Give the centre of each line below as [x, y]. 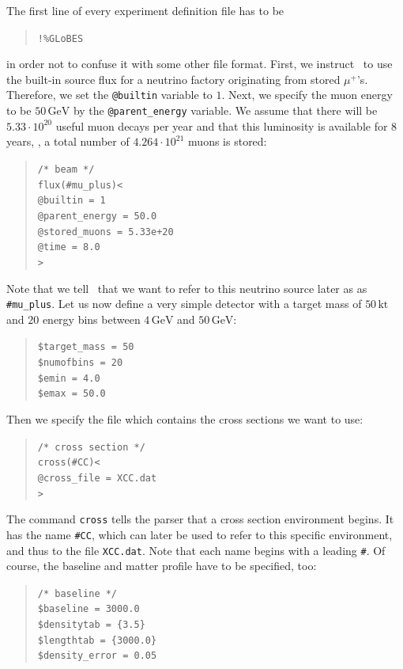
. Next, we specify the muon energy [307, 95]
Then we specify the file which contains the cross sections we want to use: [185, 419]
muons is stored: [228, 141]
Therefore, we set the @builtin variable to [109, 95]
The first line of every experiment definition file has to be [145, 10]
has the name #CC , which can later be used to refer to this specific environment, [200, 534]
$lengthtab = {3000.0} [97, 640]
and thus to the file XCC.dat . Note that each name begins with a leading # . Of [196, 550]
